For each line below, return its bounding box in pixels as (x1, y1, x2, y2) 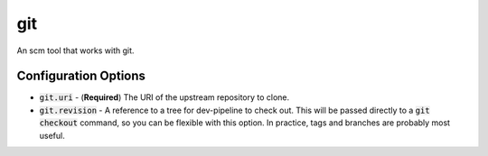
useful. (39, 130, 65, 141)
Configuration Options (16, 69, 146, 84)
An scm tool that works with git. (16, 45, 135, 56)
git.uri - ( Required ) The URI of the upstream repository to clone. (39, 92, 290, 103)
